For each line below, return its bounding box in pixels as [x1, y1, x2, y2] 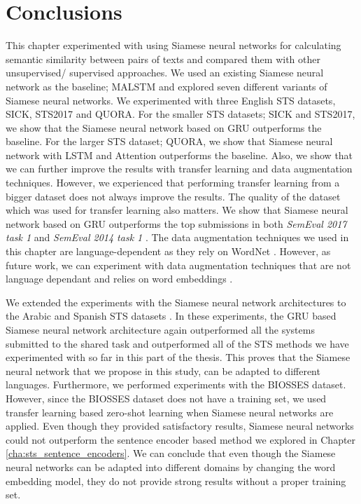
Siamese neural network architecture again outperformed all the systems [6, 322, 315, 336]
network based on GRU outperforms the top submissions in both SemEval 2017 [6, 216, 347, 231]
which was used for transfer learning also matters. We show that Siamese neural [6, 203, 348, 217]
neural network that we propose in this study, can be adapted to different [6, 363, 320, 378]
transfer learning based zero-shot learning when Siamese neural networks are [6, 404, 334, 419]
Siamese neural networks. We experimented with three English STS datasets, [6, 93, 336, 107]
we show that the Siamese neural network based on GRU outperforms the [6, 120, 322, 135]
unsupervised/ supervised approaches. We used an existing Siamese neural [6, 65, 324, 80]
